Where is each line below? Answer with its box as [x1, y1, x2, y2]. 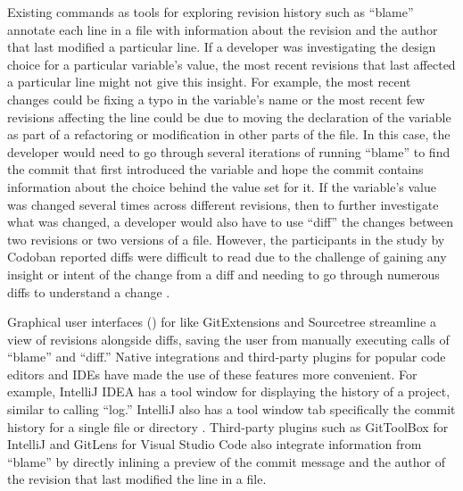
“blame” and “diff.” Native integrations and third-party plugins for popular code [7, 347, 446, 366]
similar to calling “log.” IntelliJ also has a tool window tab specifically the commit [7, 400, 456, 419]
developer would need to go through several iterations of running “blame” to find [7, 142, 451, 161]
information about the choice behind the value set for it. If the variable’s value [7, 177, 436, 196]
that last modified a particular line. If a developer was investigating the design [7, 37, 436, 56]
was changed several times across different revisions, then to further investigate [7, 195, 439, 213]
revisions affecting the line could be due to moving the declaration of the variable [7, 107, 451, 126]
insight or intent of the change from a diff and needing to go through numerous [7, 264, 440, 283]
